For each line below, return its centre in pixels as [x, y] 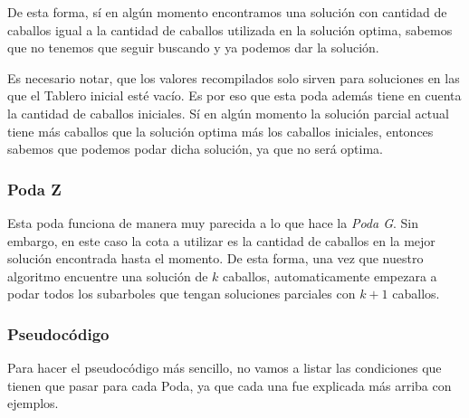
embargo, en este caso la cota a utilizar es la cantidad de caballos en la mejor [221, 240]
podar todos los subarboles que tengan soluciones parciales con [182, 294]
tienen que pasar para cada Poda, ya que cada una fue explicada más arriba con [230, 385]
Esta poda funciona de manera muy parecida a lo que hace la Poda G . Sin [213, 222]
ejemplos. [33, 403]
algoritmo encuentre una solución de [108, 275]
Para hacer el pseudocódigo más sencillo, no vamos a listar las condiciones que [225, 368]
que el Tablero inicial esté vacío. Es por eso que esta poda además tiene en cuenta [234, 95]
